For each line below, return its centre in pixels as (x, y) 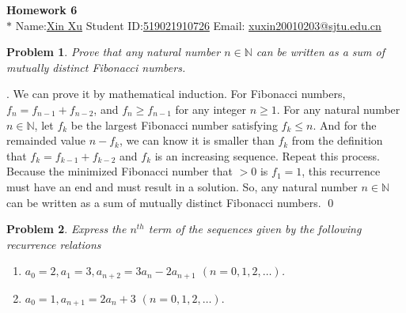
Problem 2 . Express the (66, 229)
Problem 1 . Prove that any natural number (114, 52)
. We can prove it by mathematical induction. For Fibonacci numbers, (176, 94)
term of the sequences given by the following (255, 229)
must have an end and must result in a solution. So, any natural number (182, 186)
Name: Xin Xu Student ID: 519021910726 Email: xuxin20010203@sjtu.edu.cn (198, 25)
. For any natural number (338, 109)
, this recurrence (341, 171)
